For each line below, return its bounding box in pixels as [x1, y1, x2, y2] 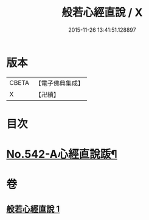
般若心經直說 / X [61, 5, 143, 20]
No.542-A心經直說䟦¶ [6, 147, 117, 161]
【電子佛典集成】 [35, 79, 84, 87]
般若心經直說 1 [6, 204, 60, 214]
